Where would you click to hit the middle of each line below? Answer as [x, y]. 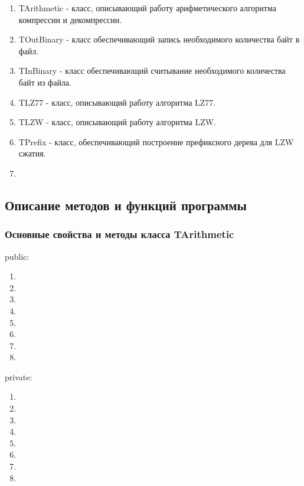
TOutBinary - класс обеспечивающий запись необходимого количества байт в [159, 39]
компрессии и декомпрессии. [70, 19]
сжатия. [32, 153]
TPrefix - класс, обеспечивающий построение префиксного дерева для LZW [156, 141]
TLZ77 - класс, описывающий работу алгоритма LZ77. [117, 102]
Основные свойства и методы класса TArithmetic [120, 234]
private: [19, 376]
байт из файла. [45, 82]
